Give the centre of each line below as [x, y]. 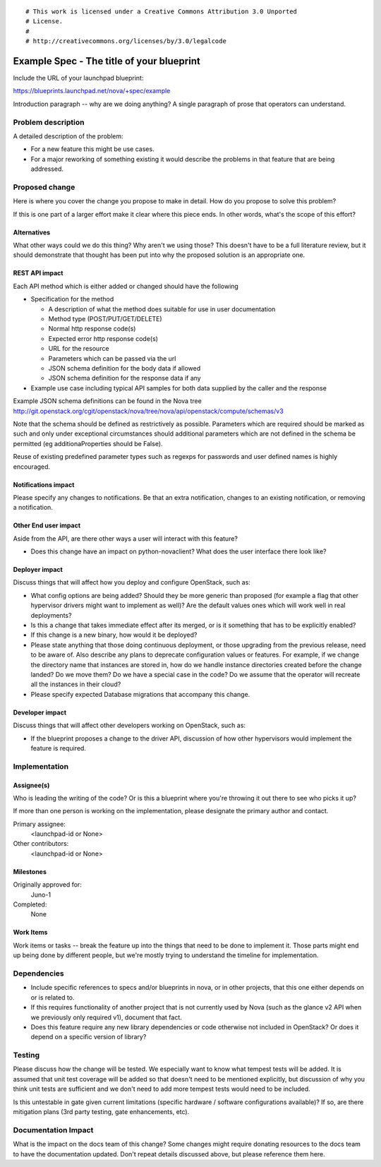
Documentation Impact [53, 1130]
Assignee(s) [31, 785]
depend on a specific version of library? [89, 1037]
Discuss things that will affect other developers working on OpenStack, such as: [129, 725]
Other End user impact [47, 525]
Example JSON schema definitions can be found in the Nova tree [108, 401]
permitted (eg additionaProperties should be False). [88, 443]
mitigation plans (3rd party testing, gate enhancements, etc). [101, 1111]
